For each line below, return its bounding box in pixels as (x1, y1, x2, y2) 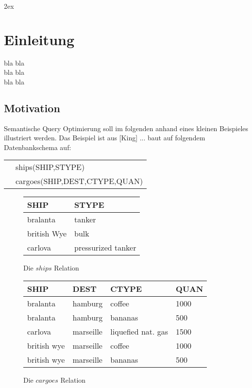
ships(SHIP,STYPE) (16, 161, 85, 173)
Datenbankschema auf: (4, 142, 71, 152)
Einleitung (4, 29, 75, 49)
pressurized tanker (74, 242, 136, 253)
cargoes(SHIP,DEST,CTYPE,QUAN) (16, 175, 143, 187)
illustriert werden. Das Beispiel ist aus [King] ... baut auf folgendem (4, 133, 205, 143)
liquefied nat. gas (110, 326, 168, 337)
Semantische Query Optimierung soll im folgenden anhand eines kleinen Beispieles (4, 123, 249, 133)
